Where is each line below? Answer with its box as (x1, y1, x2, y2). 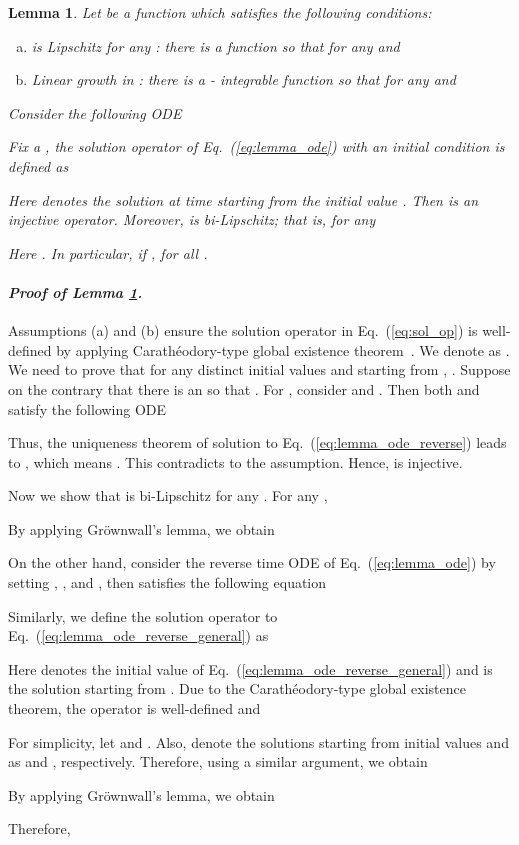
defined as (8, 155, 69, 176)
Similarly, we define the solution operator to (8, 605, 278, 626)
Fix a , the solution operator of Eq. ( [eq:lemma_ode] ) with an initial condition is (8, 136, 505, 157)
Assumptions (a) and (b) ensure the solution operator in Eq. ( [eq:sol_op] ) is (8, 320, 478, 341)
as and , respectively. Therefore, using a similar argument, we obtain (8, 751, 428, 772)
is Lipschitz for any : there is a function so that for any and (31, 35, 400, 56)
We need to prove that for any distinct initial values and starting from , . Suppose (8, 359, 511, 380)
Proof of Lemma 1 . (8, 281, 143, 302)
